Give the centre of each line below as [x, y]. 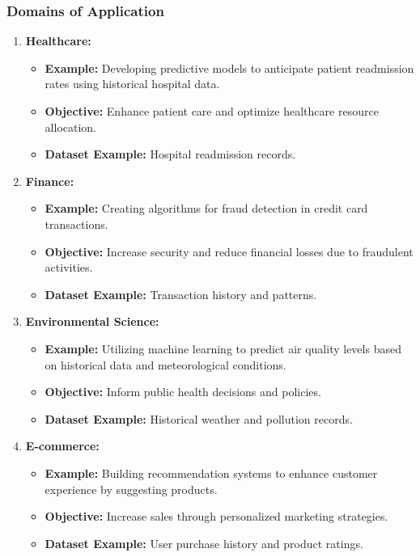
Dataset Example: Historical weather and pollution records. [199, 418]
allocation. [70, 127]
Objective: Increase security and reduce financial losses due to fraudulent [229, 251]
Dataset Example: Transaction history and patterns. [181, 294]
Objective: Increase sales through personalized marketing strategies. [216, 516]
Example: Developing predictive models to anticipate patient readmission [229, 68]
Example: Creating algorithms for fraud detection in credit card [206, 208]
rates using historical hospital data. [132, 84]
